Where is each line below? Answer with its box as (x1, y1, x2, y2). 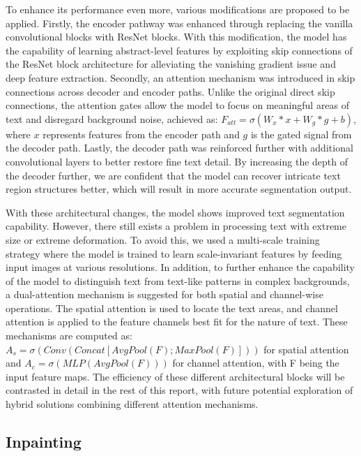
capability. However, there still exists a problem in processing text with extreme (6, 219, 346, 233)
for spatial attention (263, 341, 349, 356)
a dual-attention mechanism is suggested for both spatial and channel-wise (6, 287, 323, 302)
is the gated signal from (250, 126, 352, 141)
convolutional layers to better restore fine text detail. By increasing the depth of (6, 154, 348, 168)
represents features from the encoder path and (43, 126, 240, 141)
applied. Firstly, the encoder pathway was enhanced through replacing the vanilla (6, 15, 353, 30)
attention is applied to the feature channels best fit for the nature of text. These (6, 314, 348, 329)
